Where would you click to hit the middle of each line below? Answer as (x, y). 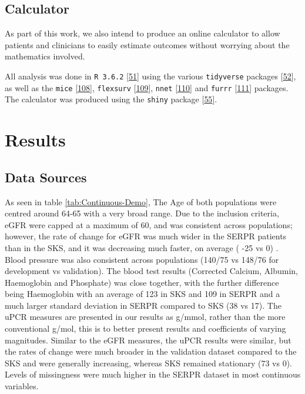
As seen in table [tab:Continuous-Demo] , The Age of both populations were (141, 201)
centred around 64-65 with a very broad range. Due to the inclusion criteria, (142, 213)
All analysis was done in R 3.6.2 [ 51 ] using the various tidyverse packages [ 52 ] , (150, 76)
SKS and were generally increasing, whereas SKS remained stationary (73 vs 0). (148, 363)
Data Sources (46, 177)
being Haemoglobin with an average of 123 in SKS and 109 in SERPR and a (143, 294)
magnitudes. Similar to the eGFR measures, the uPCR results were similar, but (148, 340)
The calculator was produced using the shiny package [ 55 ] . (111, 99)
